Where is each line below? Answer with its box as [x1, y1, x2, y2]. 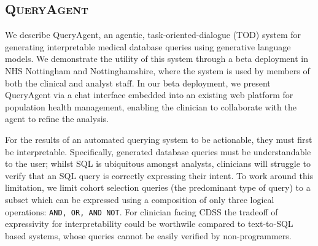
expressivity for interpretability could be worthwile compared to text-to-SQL [5, 217, 293, 230]
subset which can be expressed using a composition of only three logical [5, 193, 274, 206]
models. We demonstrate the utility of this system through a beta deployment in [5, 52, 308, 65]
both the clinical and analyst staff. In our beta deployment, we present [5, 76, 271, 89]
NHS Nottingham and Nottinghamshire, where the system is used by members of [5, 64, 310, 77]
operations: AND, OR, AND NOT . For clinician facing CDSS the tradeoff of [5, 205, 278, 218]
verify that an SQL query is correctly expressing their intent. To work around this [5, 169, 314, 182]
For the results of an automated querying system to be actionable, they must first [5, 133, 312, 145]
